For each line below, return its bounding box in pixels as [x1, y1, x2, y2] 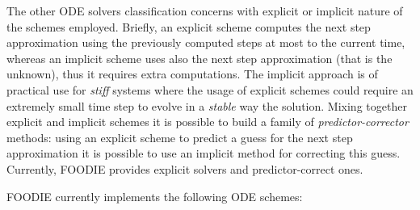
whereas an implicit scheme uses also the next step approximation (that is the [6, 49, 393, 66]
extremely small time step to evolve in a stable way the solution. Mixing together [6, 97, 407, 114]
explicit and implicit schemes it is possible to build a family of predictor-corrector [6, 113, 409, 130]
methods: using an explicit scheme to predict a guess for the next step [6, 128, 353, 145]
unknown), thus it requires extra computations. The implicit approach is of [6, 65, 378, 82]
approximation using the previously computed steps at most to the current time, [6, 34, 405, 51]
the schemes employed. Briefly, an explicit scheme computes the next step [6, 18, 371, 35]
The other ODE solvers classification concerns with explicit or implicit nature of [6, 2, 403, 19]
